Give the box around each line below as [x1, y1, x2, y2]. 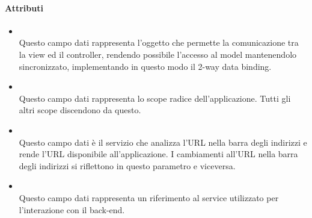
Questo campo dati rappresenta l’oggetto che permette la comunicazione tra [19, 36, 299, 49]
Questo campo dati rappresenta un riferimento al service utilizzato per [19, 191, 279, 204]
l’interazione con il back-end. [19, 203, 125, 216]
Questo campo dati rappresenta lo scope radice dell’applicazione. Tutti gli [19, 92, 291, 104]
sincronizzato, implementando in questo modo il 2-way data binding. [19, 60, 272, 72]
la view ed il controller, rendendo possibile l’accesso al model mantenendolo [19, 48, 297, 60]
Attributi [5, 1, 43, 14]
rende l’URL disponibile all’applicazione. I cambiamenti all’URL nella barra [19, 148, 298, 160]
